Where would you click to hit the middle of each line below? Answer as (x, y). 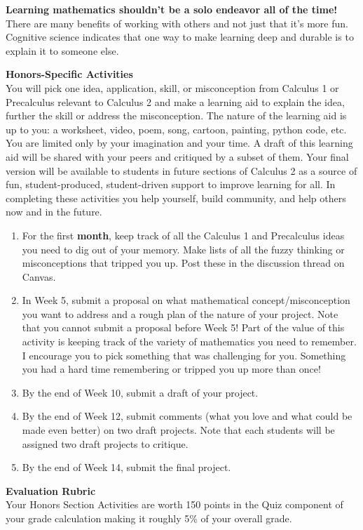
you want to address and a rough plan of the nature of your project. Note (180, 313)
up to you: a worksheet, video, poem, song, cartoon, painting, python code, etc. (176, 129)
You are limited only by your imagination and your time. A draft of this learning (179, 143)
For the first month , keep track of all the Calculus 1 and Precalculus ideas (183, 235)
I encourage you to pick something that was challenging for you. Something (184, 355)
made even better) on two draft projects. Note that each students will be (178, 430)
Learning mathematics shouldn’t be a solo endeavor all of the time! (172, 9)
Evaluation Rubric (51, 490)
